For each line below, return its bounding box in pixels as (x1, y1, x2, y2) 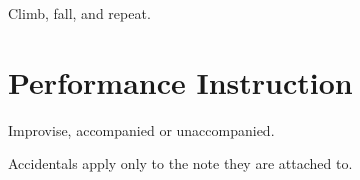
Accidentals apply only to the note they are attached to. (8, 153, 353, 174)
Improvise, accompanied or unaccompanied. (8, 119, 275, 140)
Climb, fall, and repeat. (8, 3, 151, 23)
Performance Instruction (8, 61, 353, 102)
